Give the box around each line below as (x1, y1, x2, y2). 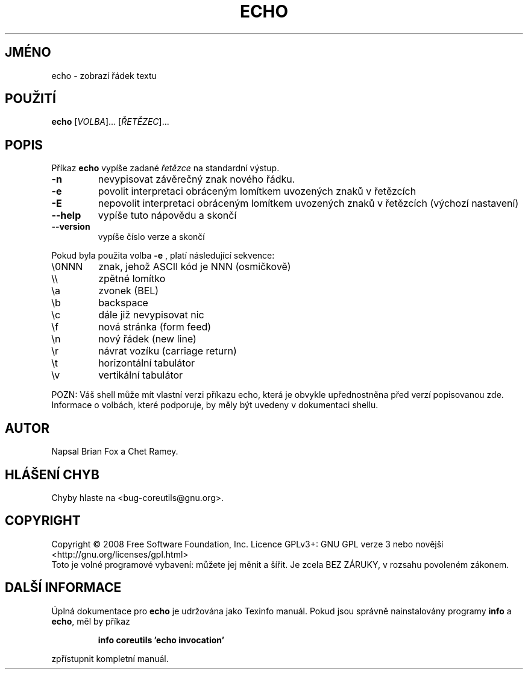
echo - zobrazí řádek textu (51, 70, 157, 81)
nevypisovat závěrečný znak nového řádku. (98, 173, 295, 186)
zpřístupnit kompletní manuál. (51, 653, 169, 664)
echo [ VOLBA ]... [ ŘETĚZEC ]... (51, 116, 169, 127)
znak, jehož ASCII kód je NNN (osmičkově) (98, 260, 291, 273)
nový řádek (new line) (98, 333, 196, 345)
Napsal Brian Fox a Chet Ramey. (51, 446, 178, 457)
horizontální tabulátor (98, 357, 195, 370)
